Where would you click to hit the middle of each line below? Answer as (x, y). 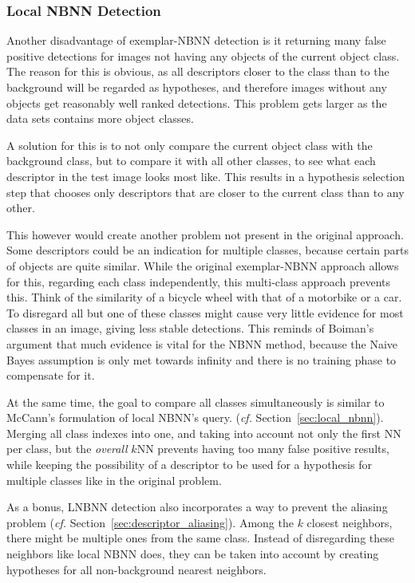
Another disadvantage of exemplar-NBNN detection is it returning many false (196, 40)
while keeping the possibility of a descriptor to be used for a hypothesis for (189, 465)
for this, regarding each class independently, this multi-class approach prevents (199, 281)
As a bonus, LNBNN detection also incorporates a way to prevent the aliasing (197, 507)
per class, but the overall (67, 449)
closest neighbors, (350, 522)
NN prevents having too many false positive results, (263, 449)
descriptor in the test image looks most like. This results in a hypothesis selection (206, 176)
